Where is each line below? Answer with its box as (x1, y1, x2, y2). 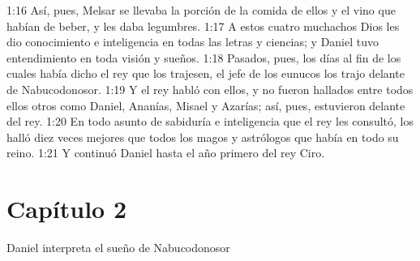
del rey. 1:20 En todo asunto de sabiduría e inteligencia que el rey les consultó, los (6, 113, 414, 130)
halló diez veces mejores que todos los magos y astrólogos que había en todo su (6, 128, 399, 145)
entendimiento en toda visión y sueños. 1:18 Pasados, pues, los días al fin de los (6, 49, 401, 66)
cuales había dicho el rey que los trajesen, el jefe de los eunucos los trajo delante (6, 65, 405, 82)
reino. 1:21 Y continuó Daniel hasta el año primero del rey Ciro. (6, 144, 325, 161)
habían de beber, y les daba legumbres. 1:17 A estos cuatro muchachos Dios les (6, 17, 400, 34)
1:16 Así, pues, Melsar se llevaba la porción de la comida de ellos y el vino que (6, 2, 396, 18)
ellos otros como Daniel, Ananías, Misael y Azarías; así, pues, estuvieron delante (6, 96, 405, 113)
